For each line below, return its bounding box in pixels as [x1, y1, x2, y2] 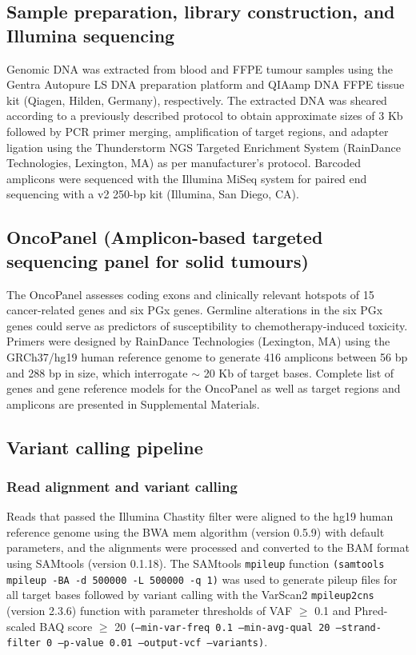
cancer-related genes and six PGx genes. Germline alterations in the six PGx [6, 302, 383, 318]
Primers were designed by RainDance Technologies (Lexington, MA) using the [6, 333, 390, 349]
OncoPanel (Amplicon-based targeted [6, 225, 323, 250]
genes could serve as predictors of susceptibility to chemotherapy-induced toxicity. [6, 317, 408, 333]
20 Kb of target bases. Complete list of [203, 364, 394, 381]
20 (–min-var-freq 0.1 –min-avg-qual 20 [114, 617, 330, 634]
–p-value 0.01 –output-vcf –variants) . [58, 633, 268, 650]
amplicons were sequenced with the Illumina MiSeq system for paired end [6, 170, 367, 186]
